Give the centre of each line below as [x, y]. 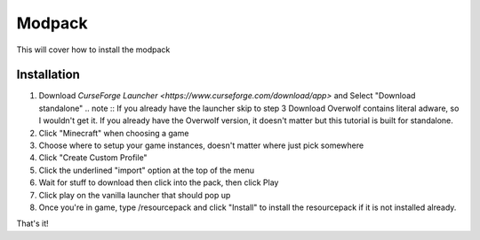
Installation [48, 75]
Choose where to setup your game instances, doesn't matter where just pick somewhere [201, 145]
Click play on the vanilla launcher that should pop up [135, 195]
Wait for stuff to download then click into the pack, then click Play [159, 182]
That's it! [32, 224]
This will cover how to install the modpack [93, 50]
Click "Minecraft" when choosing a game [114, 133]
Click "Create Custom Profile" [93, 158]
